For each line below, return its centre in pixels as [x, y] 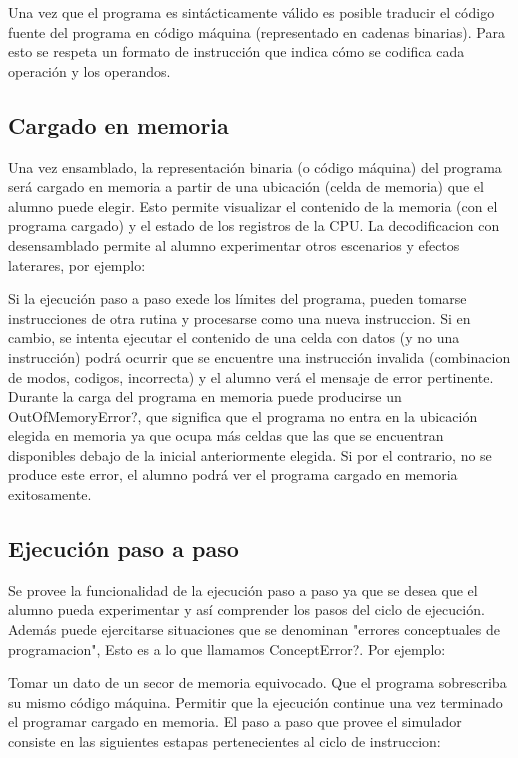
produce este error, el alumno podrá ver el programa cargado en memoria [233, 474]
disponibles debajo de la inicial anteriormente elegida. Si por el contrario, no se [250, 454]
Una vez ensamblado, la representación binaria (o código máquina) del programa [255, 166]
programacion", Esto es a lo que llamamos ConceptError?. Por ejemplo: [227, 648]
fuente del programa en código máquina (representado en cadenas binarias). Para [256, 31]
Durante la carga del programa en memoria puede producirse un [205, 396]
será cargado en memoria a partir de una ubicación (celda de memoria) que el [246, 186]
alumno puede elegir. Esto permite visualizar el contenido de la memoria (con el [253, 205]
